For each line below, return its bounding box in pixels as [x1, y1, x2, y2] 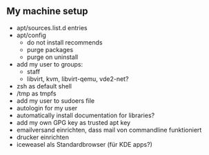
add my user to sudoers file [16, 96, 94, 105]
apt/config [16, 31, 46, 39]
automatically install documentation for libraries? [16, 111, 155, 119]
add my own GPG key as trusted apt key [16, 118, 131, 126]
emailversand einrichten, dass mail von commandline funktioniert [16, 126, 202, 134]
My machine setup [6, 5, 88, 17]
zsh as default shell [16, 82, 72, 90]
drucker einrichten [16, 133, 70, 141]
